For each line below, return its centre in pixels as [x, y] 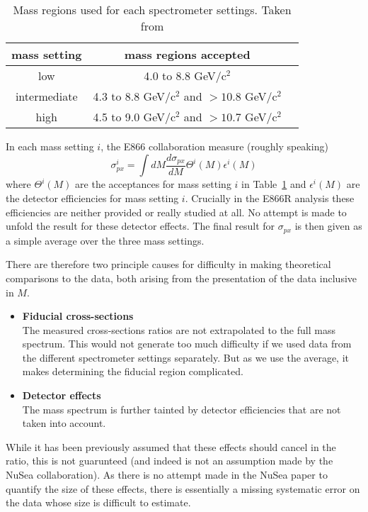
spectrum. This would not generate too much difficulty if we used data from [187, 344]
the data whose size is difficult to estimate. [98, 502]
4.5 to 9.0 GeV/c [134, 117]
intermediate [46, 96]
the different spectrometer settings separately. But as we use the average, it [186, 357]
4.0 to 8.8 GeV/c [185, 76]
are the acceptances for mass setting [153, 184]
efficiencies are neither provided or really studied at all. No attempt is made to [176, 212]
